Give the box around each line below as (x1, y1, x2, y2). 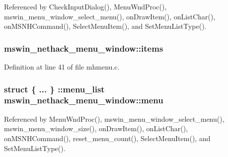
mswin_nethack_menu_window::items (4, 42, 163, 54)
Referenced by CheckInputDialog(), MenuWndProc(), (4, 1, 167, 11)
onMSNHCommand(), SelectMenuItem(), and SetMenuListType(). (4, 21, 207, 31)
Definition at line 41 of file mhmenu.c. (4, 62, 120, 72)
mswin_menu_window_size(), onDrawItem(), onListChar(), (4, 123, 188, 134)
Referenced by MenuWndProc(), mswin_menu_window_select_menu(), (4, 113, 225, 124)
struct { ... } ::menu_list (4, 82, 105, 95)
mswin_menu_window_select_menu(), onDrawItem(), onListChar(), (4, 11, 216, 21)
